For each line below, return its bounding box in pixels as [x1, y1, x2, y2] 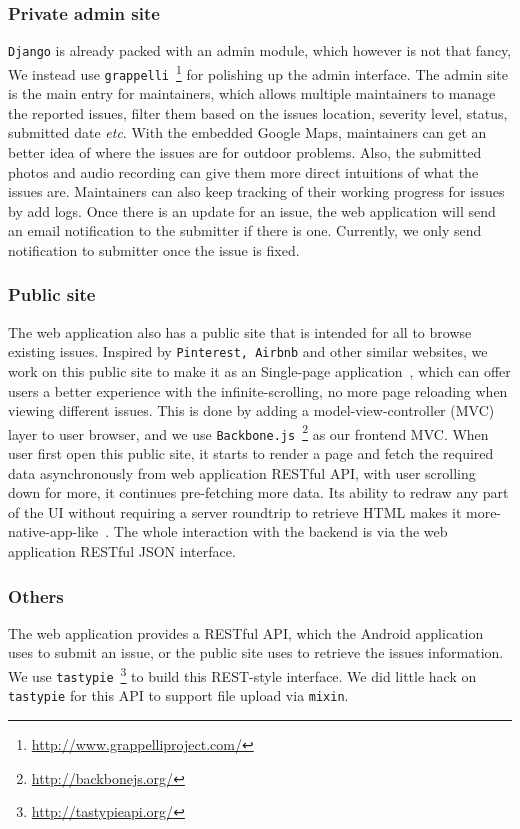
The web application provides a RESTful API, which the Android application [8, 622, 484, 643]
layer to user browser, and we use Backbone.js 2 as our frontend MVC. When [8, 420, 489, 444]
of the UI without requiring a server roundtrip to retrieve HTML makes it [8, 501, 462, 522]
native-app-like [8, 521, 99, 542]
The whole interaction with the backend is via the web [113, 521, 448, 542]
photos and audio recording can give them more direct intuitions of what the [8, 161, 479, 182]
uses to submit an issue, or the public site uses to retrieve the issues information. [8, 642, 504, 663]
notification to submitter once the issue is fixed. [8, 239, 300, 260]
